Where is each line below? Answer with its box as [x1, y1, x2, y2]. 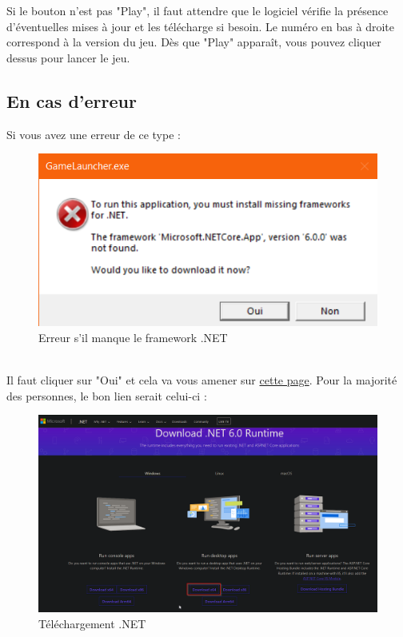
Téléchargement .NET [38, 615, 146, 631]
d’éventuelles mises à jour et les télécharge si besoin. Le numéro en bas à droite [6, 18, 394, 34]
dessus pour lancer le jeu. [6, 49, 130, 66]
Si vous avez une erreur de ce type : [6, 125, 181, 142]
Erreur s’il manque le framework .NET [38, 328, 228, 345]
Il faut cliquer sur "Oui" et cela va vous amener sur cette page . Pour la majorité [6, 372, 397, 388]
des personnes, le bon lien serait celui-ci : [6, 387, 207, 404]
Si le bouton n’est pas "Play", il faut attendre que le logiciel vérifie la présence [6, 2, 389, 18]
